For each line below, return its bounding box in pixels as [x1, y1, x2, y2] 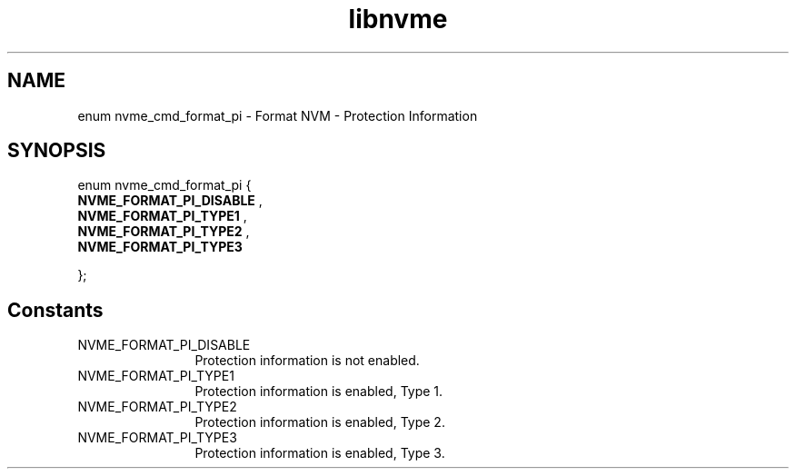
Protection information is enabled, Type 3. [194, 445, 445, 461]
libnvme [348, 4, 448, 35]
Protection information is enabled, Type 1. [194, 383, 443, 400]
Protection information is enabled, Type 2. [194, 414, 445, 431]
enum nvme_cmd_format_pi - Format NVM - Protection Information [77, 107, 478, 124]
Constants [7, 298, 104, 322]
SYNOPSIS [7, 139, 106, 163]
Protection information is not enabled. [194, 352, 420, 369]
